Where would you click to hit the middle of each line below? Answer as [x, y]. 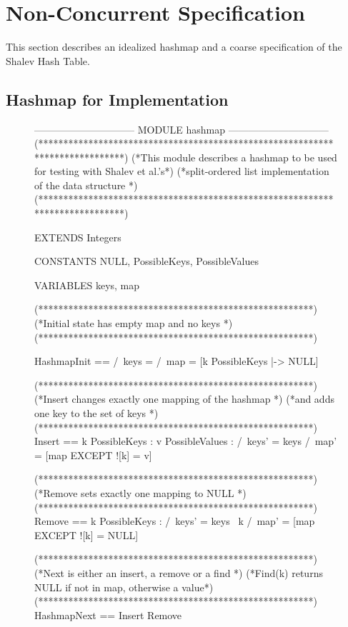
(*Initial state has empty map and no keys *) [134, 323]
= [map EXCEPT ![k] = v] [93, 455]
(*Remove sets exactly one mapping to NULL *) [140, 492]
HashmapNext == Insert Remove [108, 615]
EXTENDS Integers [78, 237]
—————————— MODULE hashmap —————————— [182, 129]
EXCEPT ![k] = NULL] [86, 535]
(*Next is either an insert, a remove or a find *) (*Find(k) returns [179, 572]
